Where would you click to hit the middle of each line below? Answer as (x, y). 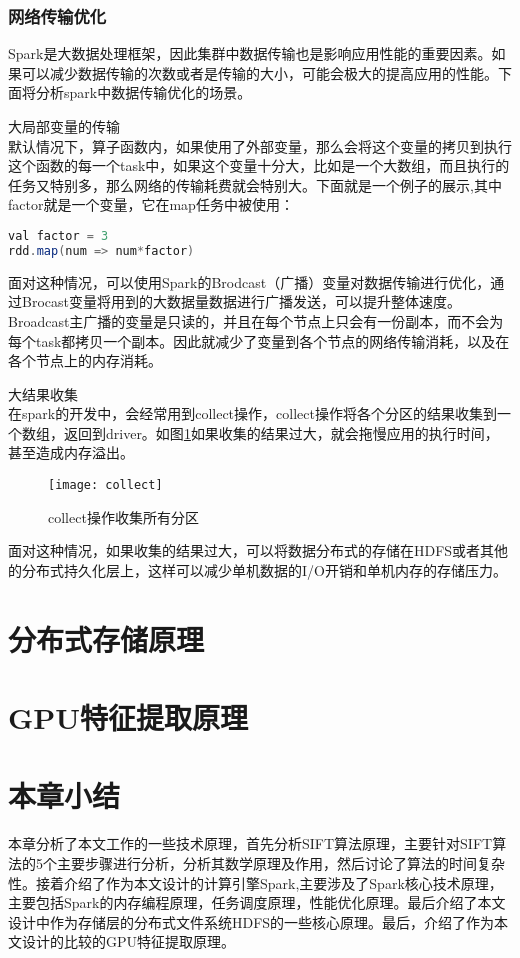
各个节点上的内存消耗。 (85, 360)
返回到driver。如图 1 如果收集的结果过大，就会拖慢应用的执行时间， (281, 432)
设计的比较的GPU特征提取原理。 (128, 941)
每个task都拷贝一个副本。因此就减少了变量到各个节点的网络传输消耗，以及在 (259, 340)
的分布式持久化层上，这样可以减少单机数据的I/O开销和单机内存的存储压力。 (257, 569)
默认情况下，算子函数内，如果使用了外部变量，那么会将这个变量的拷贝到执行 (260, 145)
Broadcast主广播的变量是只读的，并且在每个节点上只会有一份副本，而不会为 (256, 320)
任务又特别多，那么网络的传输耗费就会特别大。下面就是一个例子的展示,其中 (255, 184)
